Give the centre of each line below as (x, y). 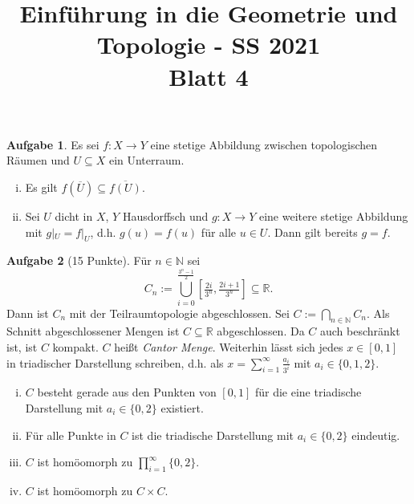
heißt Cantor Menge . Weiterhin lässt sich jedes (229, 346)
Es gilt (41, 187)
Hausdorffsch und (165, 215)
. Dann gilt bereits (313, 232)
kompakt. (75, 346)
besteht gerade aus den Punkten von (127, 392)
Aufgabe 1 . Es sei (53, 144)
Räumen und (38, 160)
